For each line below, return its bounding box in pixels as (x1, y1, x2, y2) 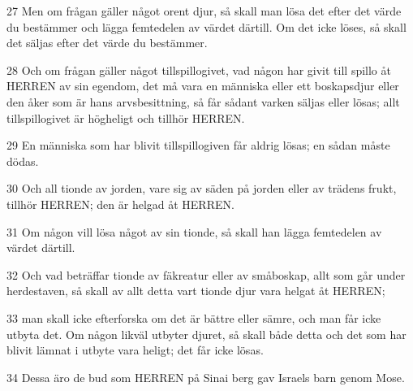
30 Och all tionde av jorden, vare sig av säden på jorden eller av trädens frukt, (6, 180, 397, 197)
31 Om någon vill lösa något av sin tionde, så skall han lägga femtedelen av (6, 223, 382, 240)
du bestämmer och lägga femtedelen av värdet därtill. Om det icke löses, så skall (6, 18, 407, 35)
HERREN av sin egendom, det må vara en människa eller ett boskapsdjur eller (6, 77, 399, 94)
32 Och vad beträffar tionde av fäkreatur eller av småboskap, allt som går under (6, 266, 406, 283)
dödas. (6, 152, 39, 169)
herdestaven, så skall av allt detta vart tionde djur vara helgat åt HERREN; (6, 282, 385, 299)
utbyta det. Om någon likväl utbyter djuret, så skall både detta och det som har (6, 325, 407, 342)
